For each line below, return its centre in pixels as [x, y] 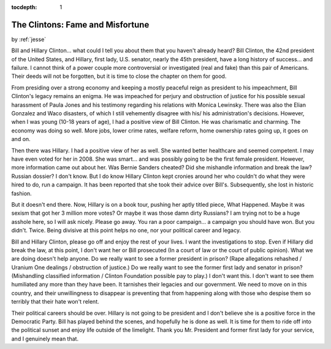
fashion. [21, 193]
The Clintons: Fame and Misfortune [80, 25]
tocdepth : [24, 7]
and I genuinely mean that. [45, 339]
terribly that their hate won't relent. [55, 302]
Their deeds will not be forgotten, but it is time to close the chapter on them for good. [119, 76]
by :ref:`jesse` [29, 39]
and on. [21, 139]
